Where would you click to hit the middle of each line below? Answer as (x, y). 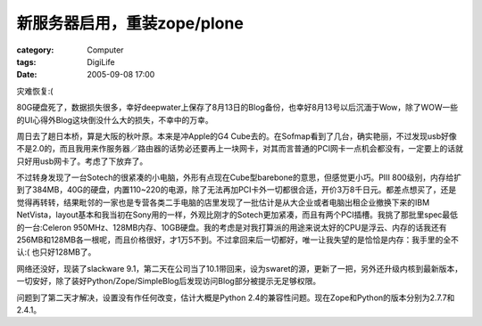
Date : (27, 75)
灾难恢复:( (35, 91)
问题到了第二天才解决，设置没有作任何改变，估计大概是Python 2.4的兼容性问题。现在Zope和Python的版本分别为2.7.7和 (236, 297)
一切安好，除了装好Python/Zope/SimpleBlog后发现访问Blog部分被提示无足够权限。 (169, 281)
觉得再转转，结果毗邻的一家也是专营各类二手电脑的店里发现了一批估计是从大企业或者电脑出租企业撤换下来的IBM (223, 202)
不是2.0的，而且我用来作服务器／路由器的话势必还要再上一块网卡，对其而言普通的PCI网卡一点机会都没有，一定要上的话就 (240, 149)
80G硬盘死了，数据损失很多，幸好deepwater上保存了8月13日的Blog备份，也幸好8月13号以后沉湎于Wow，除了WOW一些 (237, 108)
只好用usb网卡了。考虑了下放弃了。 (82, 161)
